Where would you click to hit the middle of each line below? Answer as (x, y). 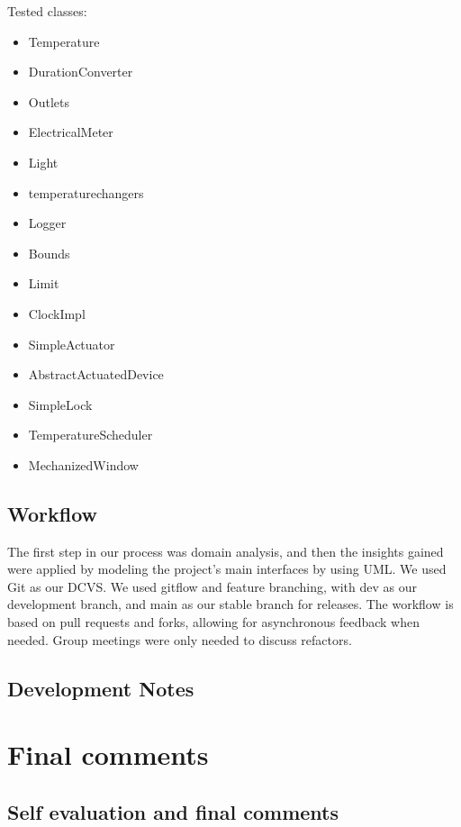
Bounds (49, 253)
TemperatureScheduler (90, 435)
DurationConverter (81, 72)
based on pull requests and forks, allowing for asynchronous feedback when (213, 622)
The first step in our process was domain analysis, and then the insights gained (226, 551)
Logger (47, 223)
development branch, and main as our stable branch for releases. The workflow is (230, 604)
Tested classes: (47, 11)
